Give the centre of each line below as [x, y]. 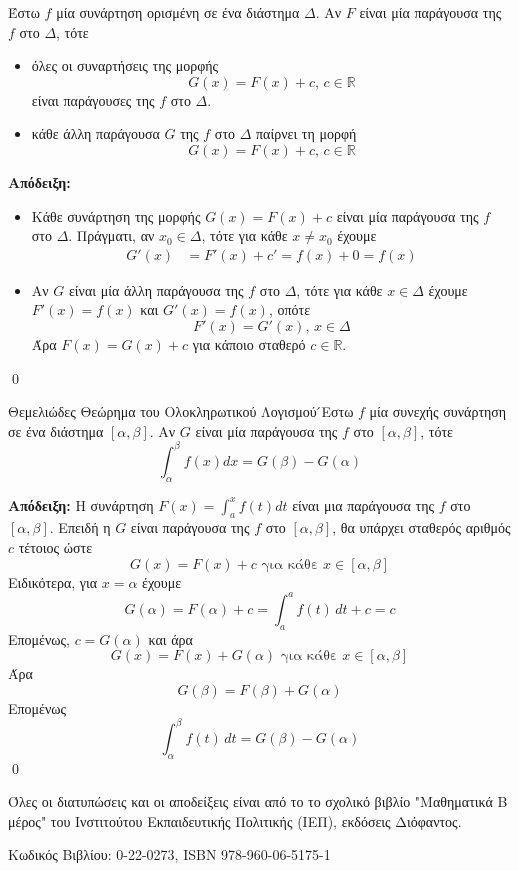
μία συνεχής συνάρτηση [438, 411]
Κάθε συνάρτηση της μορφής [116, 215]
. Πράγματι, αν [111, 235]
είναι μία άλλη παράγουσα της [156, 289]
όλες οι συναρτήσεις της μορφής [125, 65]
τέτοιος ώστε [55, 547]
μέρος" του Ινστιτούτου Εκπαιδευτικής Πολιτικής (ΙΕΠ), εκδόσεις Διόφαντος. [235, 820]
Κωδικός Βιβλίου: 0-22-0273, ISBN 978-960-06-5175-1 [169, 854]
